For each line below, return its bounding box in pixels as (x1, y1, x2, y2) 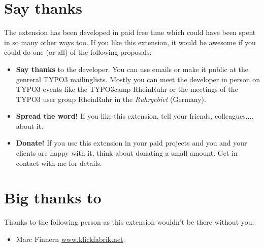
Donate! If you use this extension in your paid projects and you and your (16, 137, 247, 148)
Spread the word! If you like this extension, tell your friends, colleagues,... (16, 111, 254, 121)
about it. (16, 120, 44, 131)
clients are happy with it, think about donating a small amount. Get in (16, 148, 238, 158)
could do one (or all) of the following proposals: (4, 47, 152, 57)
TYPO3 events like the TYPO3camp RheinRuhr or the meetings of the (16, 84, 238, 94)
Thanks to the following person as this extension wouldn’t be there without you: (4, 217, 254, 227)
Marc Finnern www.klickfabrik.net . (16, 233, 125, 244)
